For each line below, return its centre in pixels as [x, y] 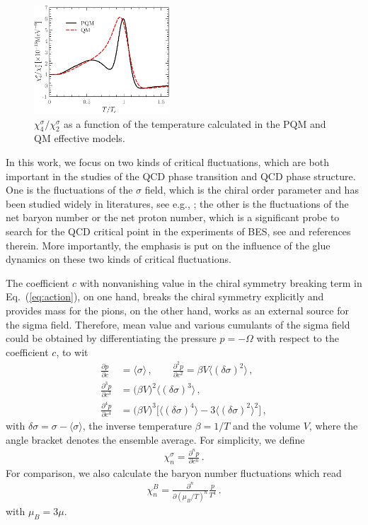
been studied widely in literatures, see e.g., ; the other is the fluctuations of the [177, 203]
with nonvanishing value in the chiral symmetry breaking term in [221, 282]
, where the [333, 425]
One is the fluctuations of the [69, 190]
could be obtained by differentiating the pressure [111, 338]
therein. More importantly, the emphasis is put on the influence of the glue [168, 245]
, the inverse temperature [137, 425]
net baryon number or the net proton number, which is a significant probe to [173, 217]
